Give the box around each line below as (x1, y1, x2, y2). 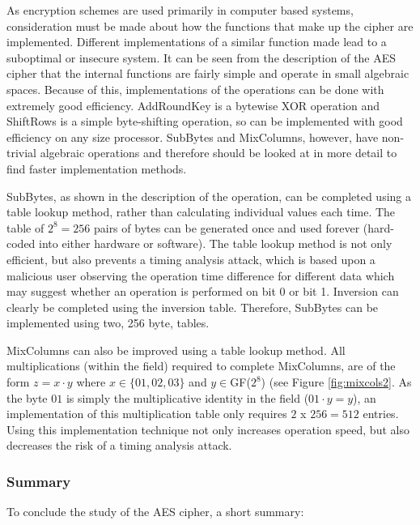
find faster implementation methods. (6, 160, 187, 177)
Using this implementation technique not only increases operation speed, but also (6, 420, 409, 437)
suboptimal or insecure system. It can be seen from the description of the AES (6, 49, 397, 66)
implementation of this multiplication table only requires (6, 405, 287, 422)
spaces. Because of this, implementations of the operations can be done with (6, 80, 384, 97)
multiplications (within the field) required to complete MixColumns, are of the (6, 357, 396, 374)
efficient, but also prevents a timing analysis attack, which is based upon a (6, 250, 375, 267)
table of (6, 219, 45, 236)
